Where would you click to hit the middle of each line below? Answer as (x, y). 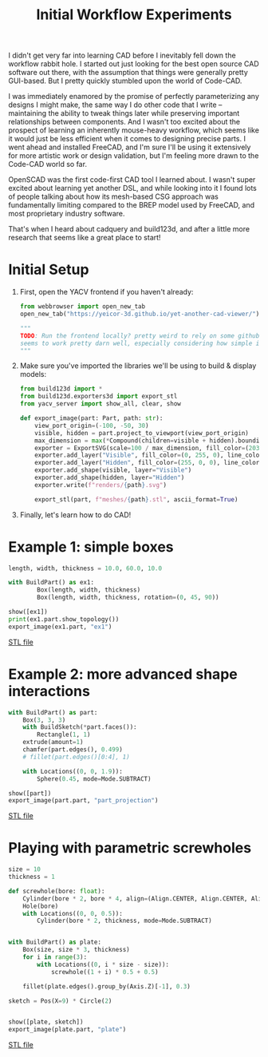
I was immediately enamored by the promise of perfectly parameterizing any (134, 97)
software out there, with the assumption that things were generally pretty (128, 73)
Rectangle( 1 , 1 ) (64, 735)
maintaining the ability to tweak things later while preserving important (124, 113)
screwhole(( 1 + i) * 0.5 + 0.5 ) (104, 972)
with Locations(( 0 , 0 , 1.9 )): (73, 771)
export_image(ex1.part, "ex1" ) (60, 627)
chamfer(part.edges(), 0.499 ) (73, 750)
